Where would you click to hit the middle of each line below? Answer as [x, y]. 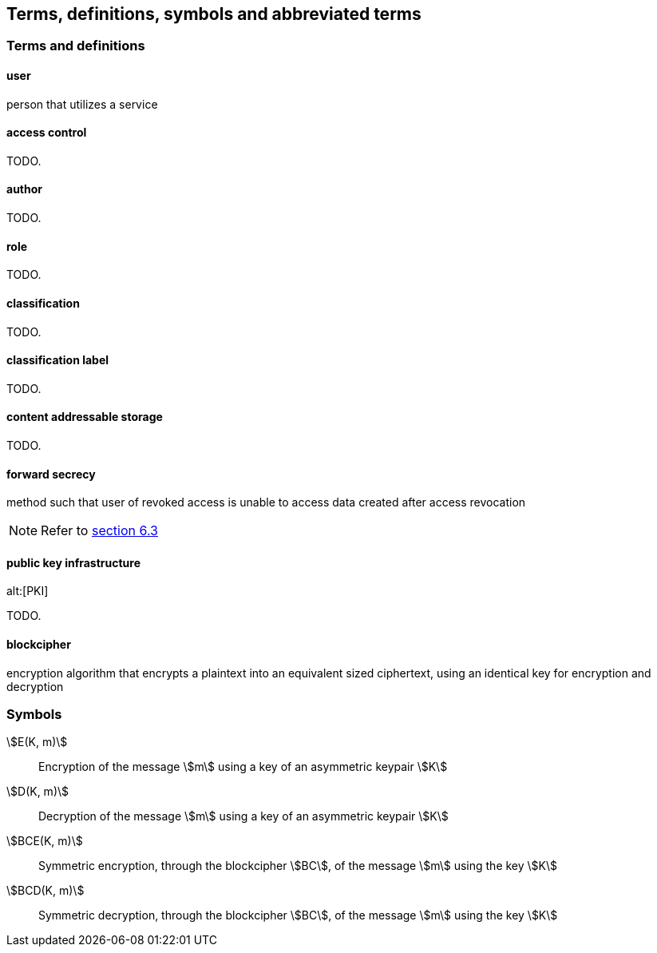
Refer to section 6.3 [99, 531]
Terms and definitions [76, 46]
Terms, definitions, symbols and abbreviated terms [214, 14]
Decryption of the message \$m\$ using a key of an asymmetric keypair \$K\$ [243, 816]
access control [47, 133]
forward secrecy [51, 474]
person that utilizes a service [82, 104]
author [25, 189]
